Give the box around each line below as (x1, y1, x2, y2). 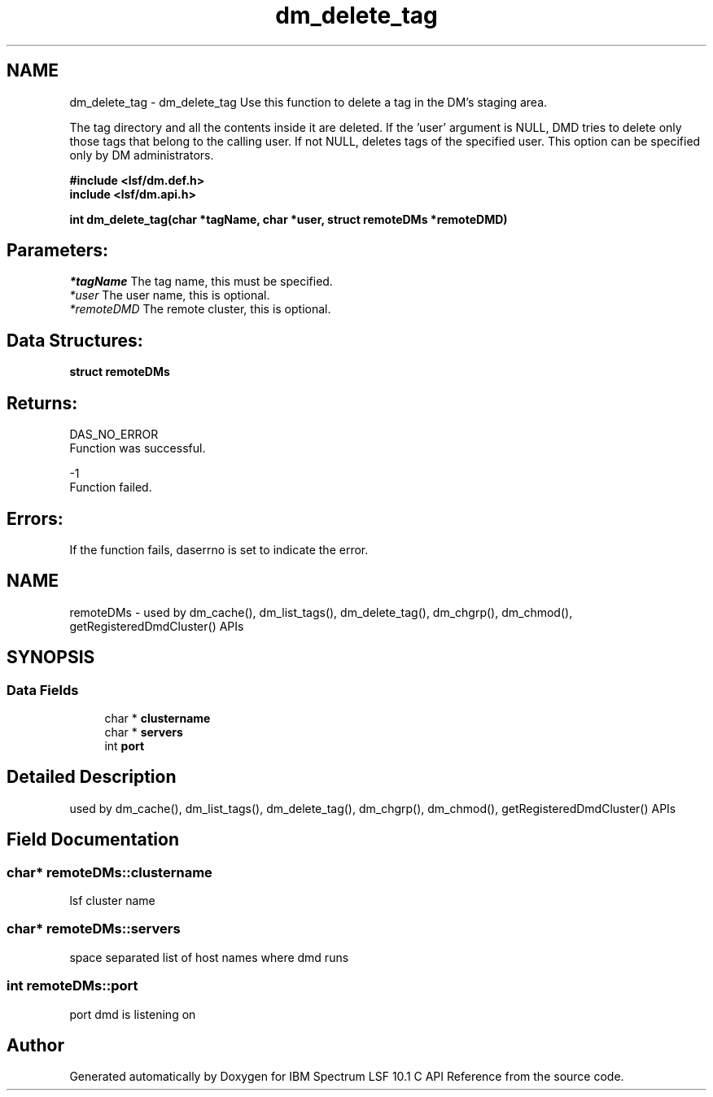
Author (7, 1035, 64, 1056)
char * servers (104, 725, 183, 740)
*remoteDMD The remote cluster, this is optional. (69, 302, 331, 317)
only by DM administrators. (69, 147, 214, 162)
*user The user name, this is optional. (69, 288, 270, 303)
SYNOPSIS (7, 647, 95, 668)
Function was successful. (69, 441, 206, 456)
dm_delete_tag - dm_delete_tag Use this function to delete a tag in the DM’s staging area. (69, 94, 548, 109)
